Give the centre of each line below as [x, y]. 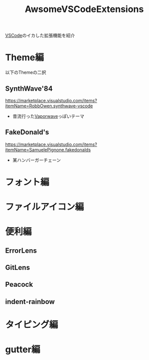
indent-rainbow [30, 302]
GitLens [18, 267]
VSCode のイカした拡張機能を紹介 [40, 36]
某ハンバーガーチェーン [37, 160]
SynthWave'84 [29, 88]
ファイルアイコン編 [45, 207]
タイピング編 [32, 325]
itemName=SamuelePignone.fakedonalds [48, 149]
